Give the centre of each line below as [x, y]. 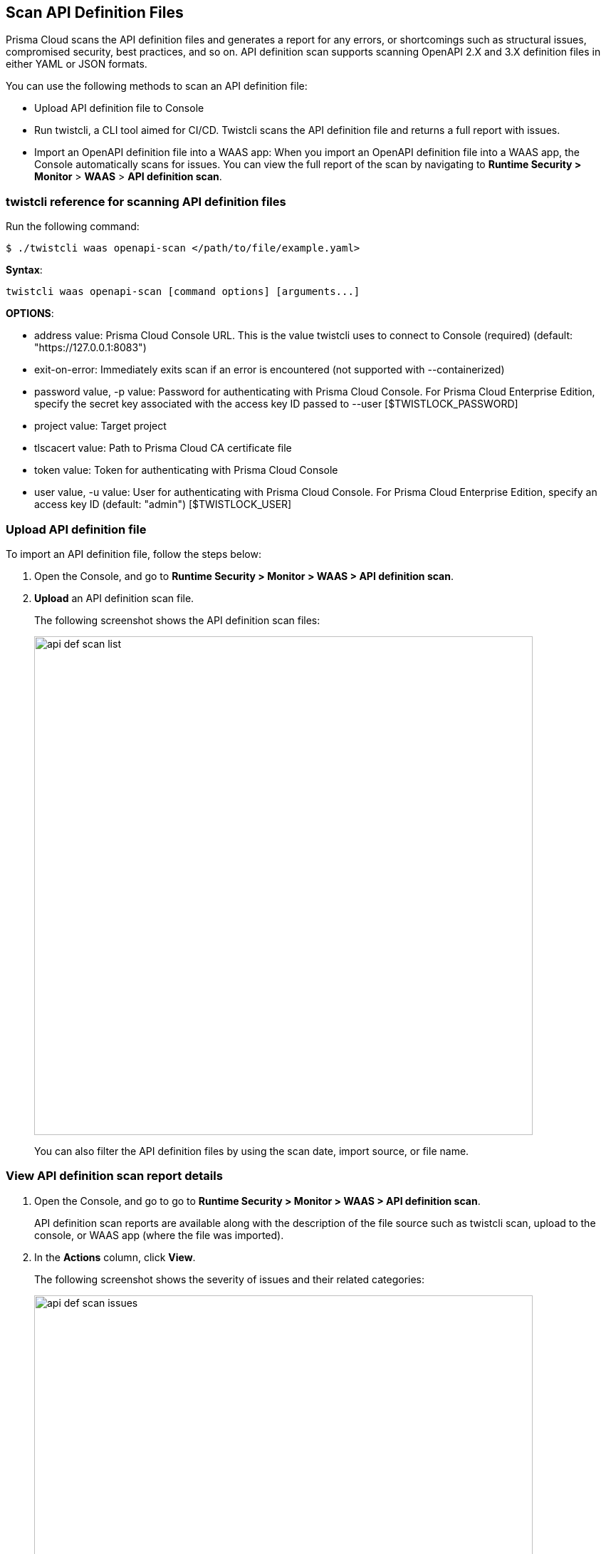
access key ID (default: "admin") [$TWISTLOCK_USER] [163, 504]
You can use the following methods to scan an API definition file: [157, 86]
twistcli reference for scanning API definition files [146, 201]
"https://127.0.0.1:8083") [90, 348]
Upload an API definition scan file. [114, 598]
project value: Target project [100, 426]
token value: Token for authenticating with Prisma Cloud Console [186, 470]
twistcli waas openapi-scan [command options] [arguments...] [183, 292]
